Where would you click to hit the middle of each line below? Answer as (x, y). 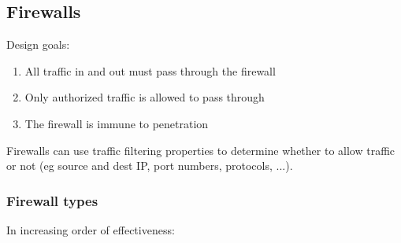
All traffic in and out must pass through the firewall (150, 70)
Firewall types (52, 200)
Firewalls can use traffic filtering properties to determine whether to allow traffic (201, 150)
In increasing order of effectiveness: (91, 229)
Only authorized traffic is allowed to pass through (145, 97)
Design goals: (38, 44)
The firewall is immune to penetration (117, 123)
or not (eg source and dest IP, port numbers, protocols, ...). (150, 166)
